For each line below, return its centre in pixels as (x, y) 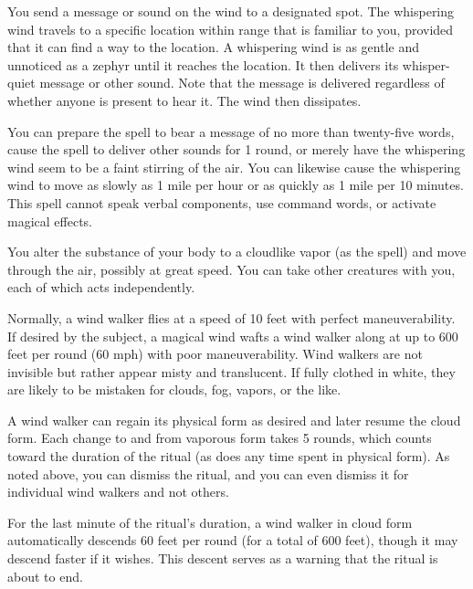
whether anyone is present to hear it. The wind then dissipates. (184, 100)
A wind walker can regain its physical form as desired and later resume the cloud (234, 420)
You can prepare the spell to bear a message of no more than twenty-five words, (231, 131)
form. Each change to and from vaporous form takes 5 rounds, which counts (220, 438)
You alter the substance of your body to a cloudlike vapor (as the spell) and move (237, 252)
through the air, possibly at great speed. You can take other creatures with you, (231, 269)
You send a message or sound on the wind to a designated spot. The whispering (231, 11)
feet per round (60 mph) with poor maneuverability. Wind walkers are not (215, 354)
